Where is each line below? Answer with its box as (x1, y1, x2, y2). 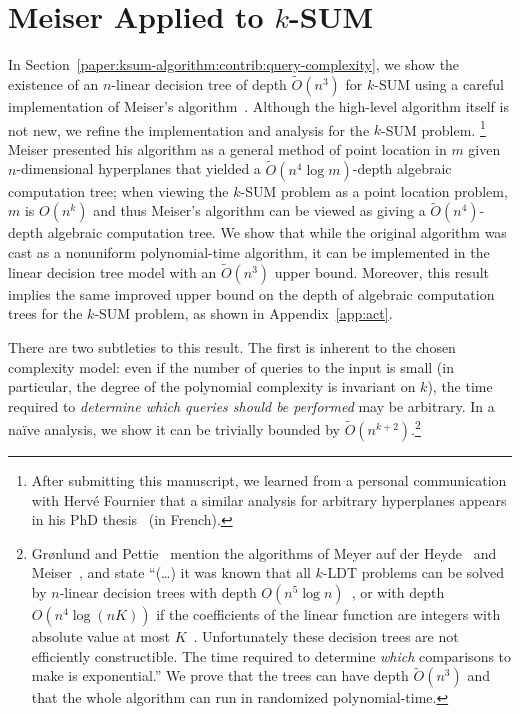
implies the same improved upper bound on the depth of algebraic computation (8, 283, 495, 304)
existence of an (8, 73, 99, 94)
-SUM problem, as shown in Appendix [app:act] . (94, 303, 393, 324)
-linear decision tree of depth (111, 73, 287, 94)
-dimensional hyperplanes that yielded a (16, 158, 261, 179)
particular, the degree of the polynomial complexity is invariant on (8, 376, 416, 397)
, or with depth (351, 582, 445, 602)
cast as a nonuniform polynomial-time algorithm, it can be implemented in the (8, 242, 490, 262)
